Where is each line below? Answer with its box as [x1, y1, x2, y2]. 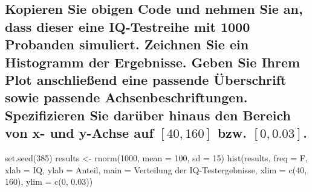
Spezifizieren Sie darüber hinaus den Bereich [5, 105, 291, 124]
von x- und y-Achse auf [5, 123, 154, 142]
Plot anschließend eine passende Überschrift [5, 70, 287, 88]
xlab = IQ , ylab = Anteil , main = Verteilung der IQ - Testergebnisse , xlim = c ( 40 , [5, 163, 307, 176]
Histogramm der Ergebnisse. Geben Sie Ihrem [5, 52, 301, 71]
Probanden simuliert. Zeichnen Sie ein [5, 35, 249, 54]
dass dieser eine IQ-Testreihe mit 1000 [5, 17, 250, 36]
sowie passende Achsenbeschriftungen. [5, 88, 248, 107]
